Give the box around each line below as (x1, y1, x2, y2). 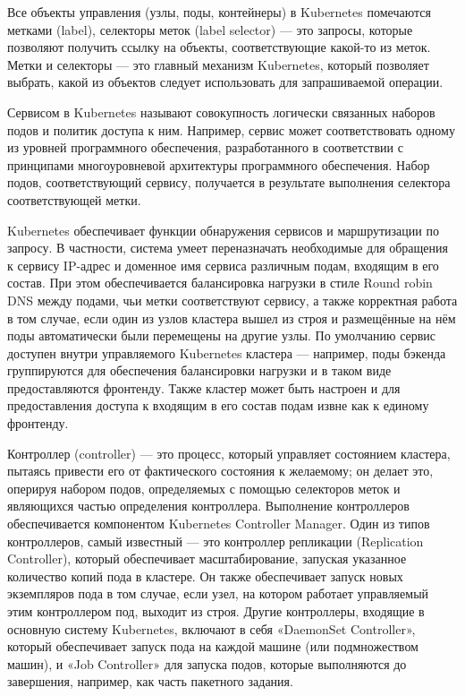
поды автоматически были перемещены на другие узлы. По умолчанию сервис (7, 326, 436, 345)
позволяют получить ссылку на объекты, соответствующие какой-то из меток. (7, 38, 431, 56)
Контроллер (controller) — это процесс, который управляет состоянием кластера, (7, 443, 451, 462)
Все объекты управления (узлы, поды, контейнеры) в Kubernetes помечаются (7, 3, 431, 21)
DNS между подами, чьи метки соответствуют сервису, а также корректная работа (7, 290, 458, 309)
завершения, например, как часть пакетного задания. (7, 672, 293, 691)
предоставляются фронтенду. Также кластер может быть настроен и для (7, 378, 401, 397)
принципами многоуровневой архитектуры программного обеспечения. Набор (7, 155, 430, 174)
